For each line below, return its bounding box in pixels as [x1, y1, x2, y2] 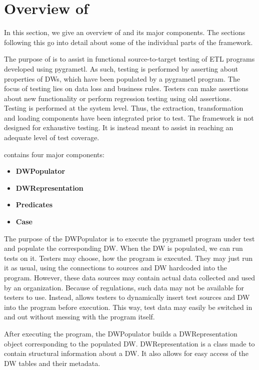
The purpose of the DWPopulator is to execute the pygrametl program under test [4, 233, 255, 243]
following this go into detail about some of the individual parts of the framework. [4, 37, 253, 47]
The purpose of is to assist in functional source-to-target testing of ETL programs [4, 54, 255, 64]
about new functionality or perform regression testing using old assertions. [4, 93, 232, 103]
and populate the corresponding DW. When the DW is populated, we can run [4, 243, 243, 253]
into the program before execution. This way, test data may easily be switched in [4, 301, 252, 312]
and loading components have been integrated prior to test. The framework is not [4, 112, 254, 123]
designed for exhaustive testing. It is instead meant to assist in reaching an [4, 122, 233, 133]
